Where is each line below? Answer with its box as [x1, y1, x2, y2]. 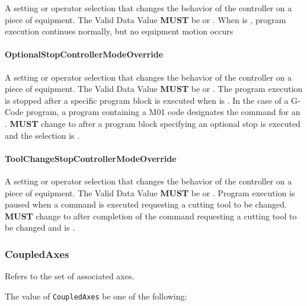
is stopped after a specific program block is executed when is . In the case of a [5, 94, 289, 106]
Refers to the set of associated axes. [5, 270, 135, 282]
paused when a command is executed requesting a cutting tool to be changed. [5, 198, 287, 211]
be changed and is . [5, 221, 75, 234]
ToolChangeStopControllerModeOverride [5, 152, 177, 164]
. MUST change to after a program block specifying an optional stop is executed [5, 117, 300, 129]
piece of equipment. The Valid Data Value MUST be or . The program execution [5, 82, 303, 95]
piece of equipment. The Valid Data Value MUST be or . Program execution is [5, 186, 295, 199]
